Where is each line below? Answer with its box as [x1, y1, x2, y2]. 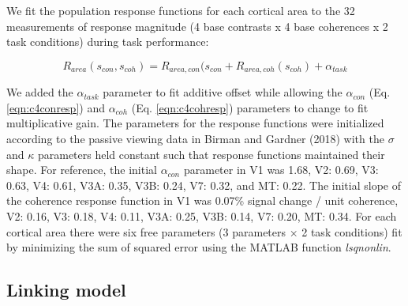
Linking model [6, 278, 126, 302]
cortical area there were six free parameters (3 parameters [6, 223, 286, 240]
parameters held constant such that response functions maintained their [37, 145, 385, 162]
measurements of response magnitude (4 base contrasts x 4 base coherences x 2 [6, 17, 388, 34]
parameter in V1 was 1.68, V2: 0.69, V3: [183, 161, 379, 178]
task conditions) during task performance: [6, 33, 209, 50]
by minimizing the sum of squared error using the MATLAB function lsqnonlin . [6, 239, 391, 255]
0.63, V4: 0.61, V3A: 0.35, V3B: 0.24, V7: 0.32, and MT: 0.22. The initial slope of [6, 176, 402, 193]
